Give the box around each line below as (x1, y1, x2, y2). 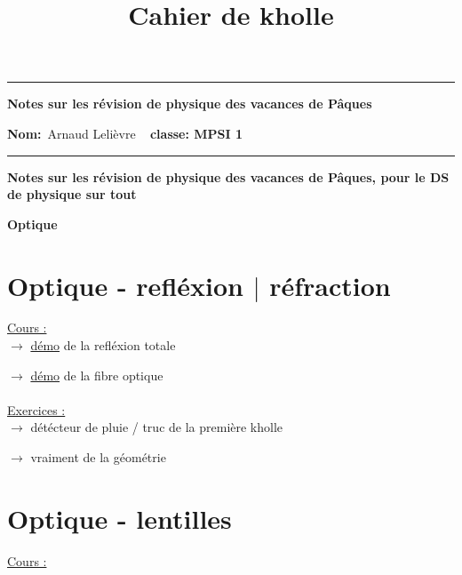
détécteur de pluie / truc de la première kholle (30, 418, 283, 436)
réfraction (269, 267, 391, 303)
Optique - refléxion (7, 267, 243, 303)
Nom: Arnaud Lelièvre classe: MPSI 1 (7, 124, 243, 142)
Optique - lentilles (7, 499, 232, 536)
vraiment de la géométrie (30, 448, 166, 467)
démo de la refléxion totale (30, 336, 176, 355)
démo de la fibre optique (30, 365, 163, 384)
